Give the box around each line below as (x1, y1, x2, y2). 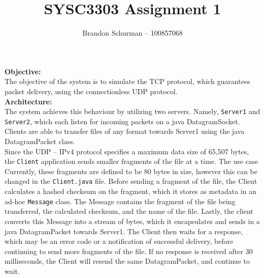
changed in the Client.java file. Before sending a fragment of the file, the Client (5, 176, 257, 186)
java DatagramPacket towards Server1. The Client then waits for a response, (5, 226, 243, 236)
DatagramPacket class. (5, 136, 75, 146)
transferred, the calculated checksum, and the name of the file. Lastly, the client (5, 206, 253, 216)
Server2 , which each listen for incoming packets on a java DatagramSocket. (5, 116, 240, 126)
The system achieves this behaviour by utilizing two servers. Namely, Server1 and (5, 106, 260, 117)
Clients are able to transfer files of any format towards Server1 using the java (5, 126, 245, 136)
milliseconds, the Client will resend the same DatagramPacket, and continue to (5, 256, 250, 266)
